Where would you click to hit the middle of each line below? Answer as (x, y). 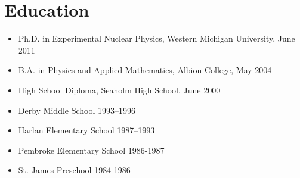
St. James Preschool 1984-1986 (74, 170)
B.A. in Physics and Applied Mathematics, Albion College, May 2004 (145, 70)
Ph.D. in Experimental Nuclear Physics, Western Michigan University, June (157, 38)
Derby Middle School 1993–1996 (77, 110)
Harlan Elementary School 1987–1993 (86, 130)
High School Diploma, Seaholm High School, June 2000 (119, 90)
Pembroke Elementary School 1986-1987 (91, 150)
